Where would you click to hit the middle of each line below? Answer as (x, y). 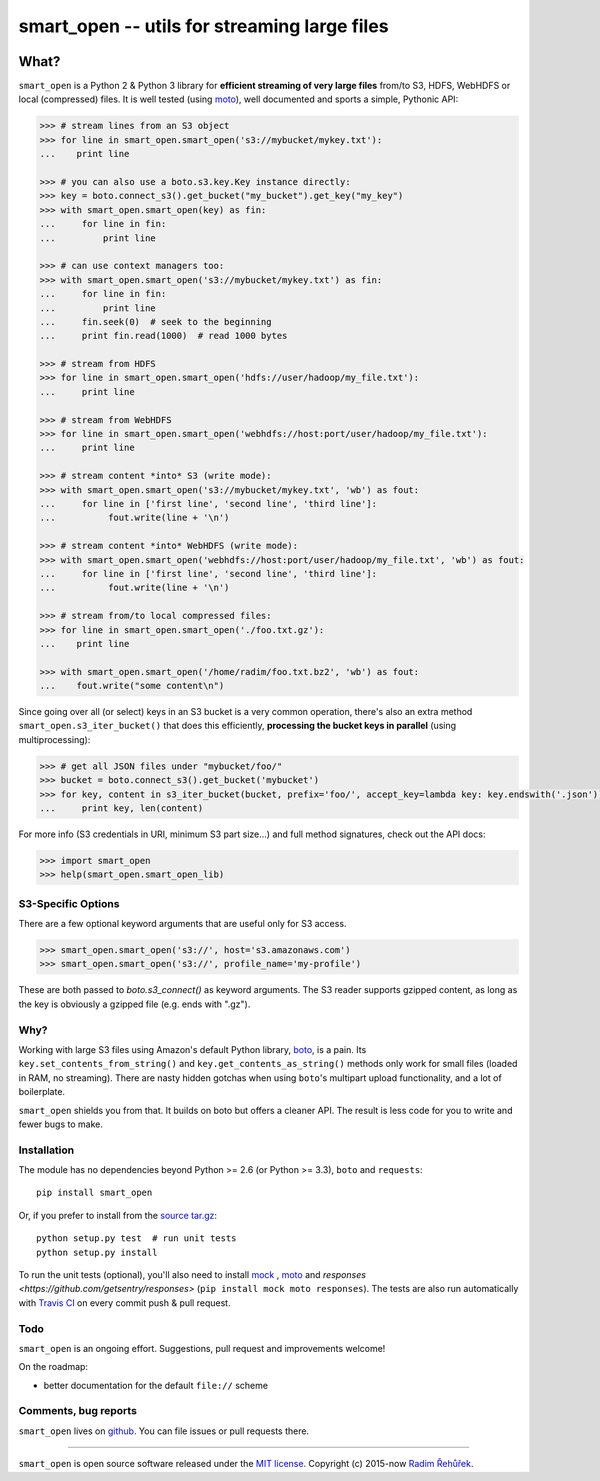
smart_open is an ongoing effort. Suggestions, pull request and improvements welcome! (202, 1348)
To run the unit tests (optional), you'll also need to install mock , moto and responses (192, 1275)
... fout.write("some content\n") (132, 686)
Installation (46, 1150)
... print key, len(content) (121, 808)
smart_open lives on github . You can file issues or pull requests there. (164, 1431)
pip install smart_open (94, 1193)
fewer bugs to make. (61, 1124)
